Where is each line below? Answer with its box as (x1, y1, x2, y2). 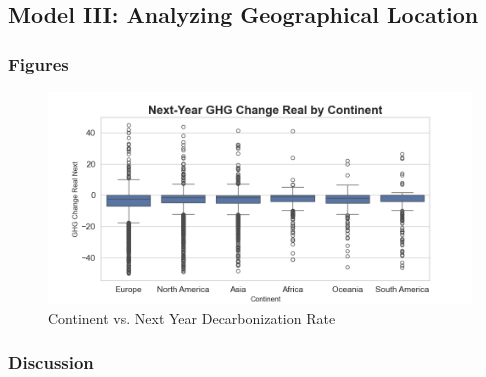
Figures (8, 51, 69, 76)
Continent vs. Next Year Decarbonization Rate (48, 307, 336, 328)
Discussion (8, 350, 94, 375)
